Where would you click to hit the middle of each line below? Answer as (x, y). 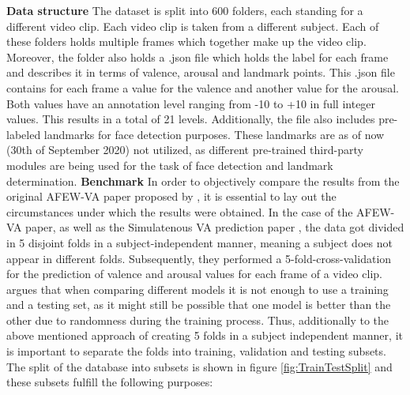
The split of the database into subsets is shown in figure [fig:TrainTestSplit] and (199, 366)
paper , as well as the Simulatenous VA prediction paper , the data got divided (215, 227)
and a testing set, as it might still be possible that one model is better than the (199, 305)
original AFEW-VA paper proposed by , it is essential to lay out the (171, 196)
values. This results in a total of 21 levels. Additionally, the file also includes (191, 119)
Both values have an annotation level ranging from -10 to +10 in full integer (191, 103)
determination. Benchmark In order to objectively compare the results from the (203, 181)
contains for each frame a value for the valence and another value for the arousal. (203, 87)
